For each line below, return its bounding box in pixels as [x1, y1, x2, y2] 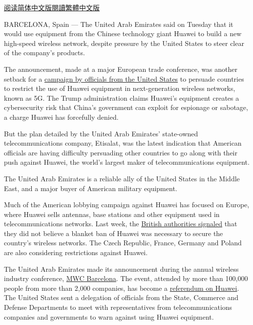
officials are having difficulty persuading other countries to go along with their [4, 147, 238, 157]
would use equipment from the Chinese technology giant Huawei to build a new [4, 28, 242, 39]
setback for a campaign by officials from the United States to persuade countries [4, 73, 244, 84]
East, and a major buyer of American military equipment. [4, 183, 177, 193]
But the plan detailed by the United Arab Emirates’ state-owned [4, 128, 198, 138]
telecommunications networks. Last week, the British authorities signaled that [4, 218, 237, 229]
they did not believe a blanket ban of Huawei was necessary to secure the [4, 228, 223, 238]
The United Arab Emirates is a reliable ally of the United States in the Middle [4, 173, 240, 183]
